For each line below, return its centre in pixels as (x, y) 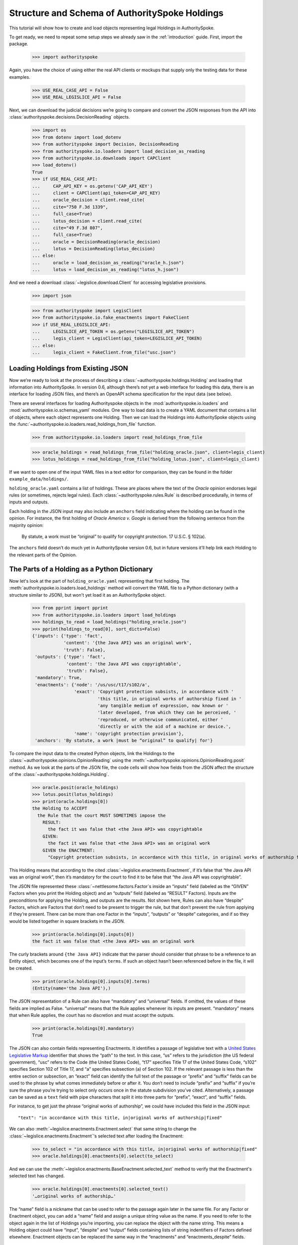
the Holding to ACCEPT (60, 809)
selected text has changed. (37, 1176)
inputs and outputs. (29, 502)
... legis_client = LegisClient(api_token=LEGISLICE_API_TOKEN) (117, 338)
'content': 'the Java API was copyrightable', (124, 664)
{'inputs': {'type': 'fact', (68, 636)
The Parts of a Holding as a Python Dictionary (81, 569)
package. (19, 44)
